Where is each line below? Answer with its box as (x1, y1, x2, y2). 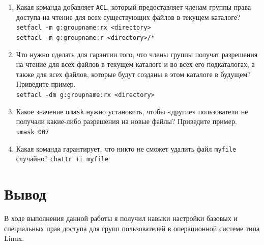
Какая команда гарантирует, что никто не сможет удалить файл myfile (16, 143, 237, 154)
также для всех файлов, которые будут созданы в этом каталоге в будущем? (16, 68, 251, 79)
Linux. (4, 233, 24, 243)
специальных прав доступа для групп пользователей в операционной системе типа (4, 223, 260, 233)
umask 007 (16, 128, 49, 136)
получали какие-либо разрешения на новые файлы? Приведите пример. (16, 116, 237, 127)
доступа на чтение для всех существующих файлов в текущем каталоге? (16, 11, 241, 22)
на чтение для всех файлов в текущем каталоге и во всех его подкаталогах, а (16, 59, 255, 69)
